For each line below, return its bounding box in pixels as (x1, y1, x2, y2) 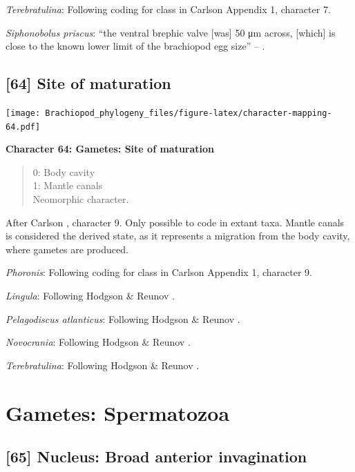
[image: (6, 108, 41, 118)
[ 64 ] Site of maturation (6, 72, 171, 94)
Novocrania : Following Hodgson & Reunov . (6, 335, 191, 349)
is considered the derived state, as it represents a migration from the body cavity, (6, 228, 350, 243)
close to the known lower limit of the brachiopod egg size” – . (6, 39, 265, 53)
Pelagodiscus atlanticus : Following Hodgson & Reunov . (6, 311, 240, 326)
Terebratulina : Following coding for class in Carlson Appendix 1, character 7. (6, 2, 331, 16)
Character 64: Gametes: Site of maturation (6, 141, 215, 156)
